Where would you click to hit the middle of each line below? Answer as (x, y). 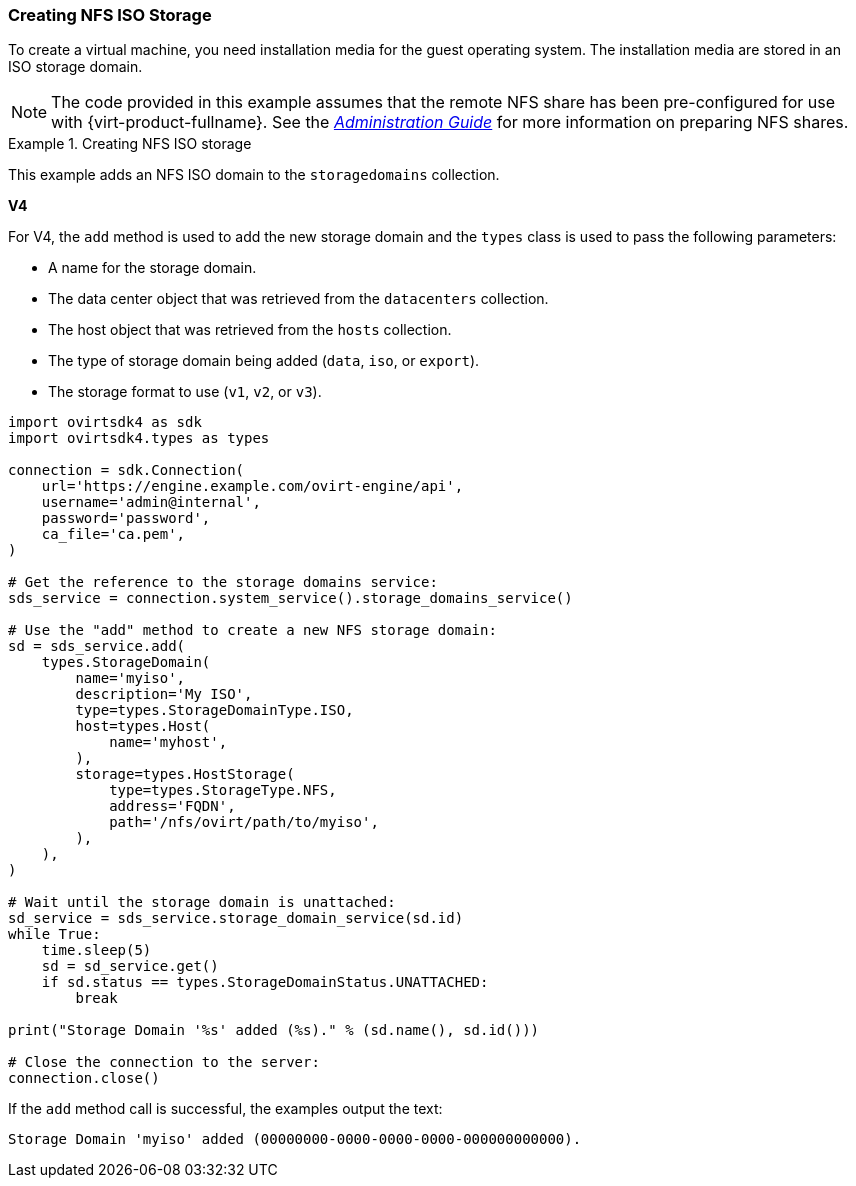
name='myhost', (168, 742)
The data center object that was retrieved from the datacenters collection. (298, 299)
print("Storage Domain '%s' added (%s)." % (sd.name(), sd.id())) (274, 1030)
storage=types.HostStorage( (185, 774)
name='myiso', (130, 678)
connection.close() (84, 1078)
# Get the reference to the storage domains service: (223, 582)
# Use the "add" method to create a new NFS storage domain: (252, 630)
